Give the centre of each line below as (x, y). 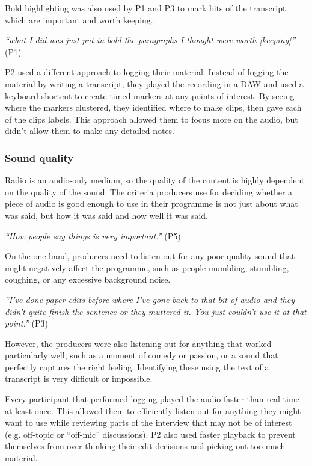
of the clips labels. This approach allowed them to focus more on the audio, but (151, 119)
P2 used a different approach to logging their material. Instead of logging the (147, 72)
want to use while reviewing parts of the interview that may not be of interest (148, 422)
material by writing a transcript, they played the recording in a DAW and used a (154, 83)
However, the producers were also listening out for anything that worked (138, 343)
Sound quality (39, 157)
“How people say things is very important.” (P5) (93, 235)
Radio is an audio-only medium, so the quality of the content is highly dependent (155, 180)
